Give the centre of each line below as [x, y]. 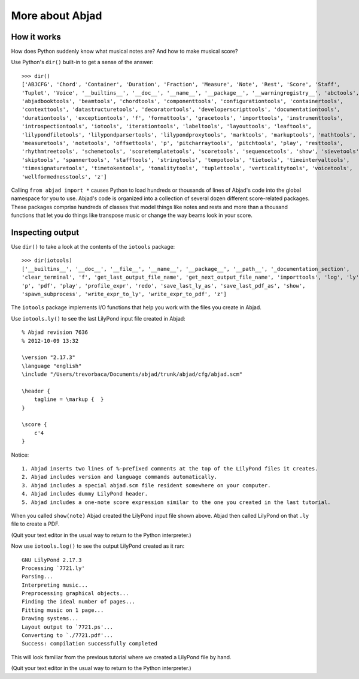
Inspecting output [45, 232]
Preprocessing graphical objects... [75, 594]
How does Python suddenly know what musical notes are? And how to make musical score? [124, 52]
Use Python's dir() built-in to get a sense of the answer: [82, 62]
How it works [36, 37]
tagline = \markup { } [69, 399]
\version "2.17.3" [49, 357]
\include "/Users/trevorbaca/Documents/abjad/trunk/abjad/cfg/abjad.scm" [132, 374]
